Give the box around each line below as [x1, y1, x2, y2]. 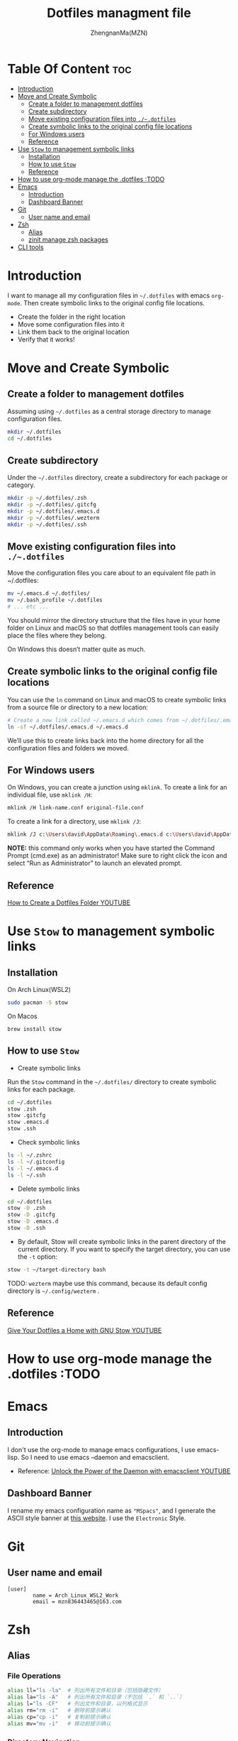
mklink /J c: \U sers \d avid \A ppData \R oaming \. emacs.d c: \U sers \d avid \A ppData [7, 831, 236, 839]
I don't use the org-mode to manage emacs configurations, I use [7, 1445, 196, 1453]
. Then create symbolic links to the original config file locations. [20, 298, 205, 307]
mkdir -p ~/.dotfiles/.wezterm [7, 514, 100, 521]
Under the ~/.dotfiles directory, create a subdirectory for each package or [7, 474, 228, 482]
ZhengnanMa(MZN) [90, 28, 148, 37]
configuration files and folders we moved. [7, 743, 129, 752]
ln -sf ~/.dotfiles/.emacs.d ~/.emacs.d [7, 723, 129, 731]
